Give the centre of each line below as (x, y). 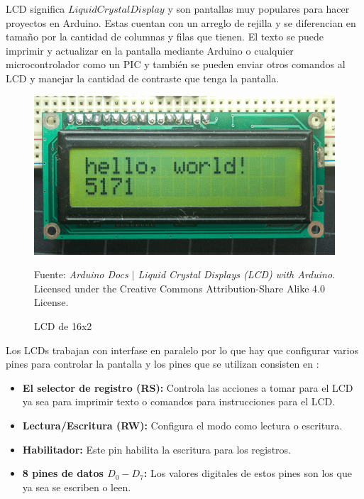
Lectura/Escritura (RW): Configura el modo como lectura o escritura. (182, 425)
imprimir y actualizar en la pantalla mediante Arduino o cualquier (150, 50)
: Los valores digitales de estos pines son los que (248, 473)
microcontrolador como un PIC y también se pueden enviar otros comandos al (176, 64)
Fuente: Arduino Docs (81, 274)
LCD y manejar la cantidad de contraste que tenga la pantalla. (143, 78)
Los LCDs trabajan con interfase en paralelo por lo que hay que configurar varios (182, 350)
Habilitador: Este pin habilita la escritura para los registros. (156, 449)
